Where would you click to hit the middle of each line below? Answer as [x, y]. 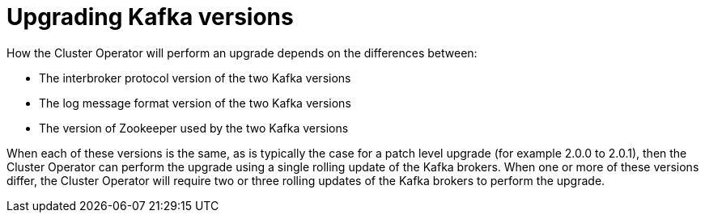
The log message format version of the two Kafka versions [195, 103]
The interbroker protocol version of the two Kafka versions [195, 78]
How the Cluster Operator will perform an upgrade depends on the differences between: [242, 53]
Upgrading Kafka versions [150, 17]
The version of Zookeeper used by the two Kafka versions [194, 128]
